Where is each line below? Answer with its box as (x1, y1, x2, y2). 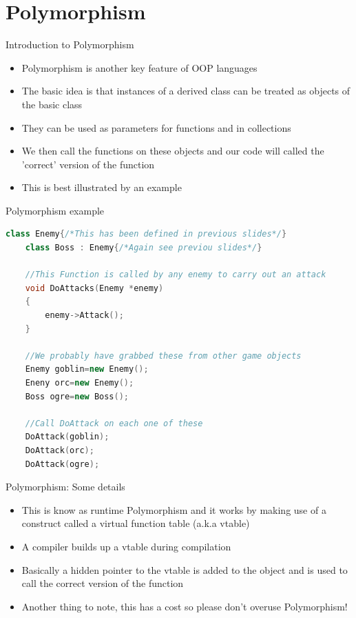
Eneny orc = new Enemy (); (25, 378, 134, 388)
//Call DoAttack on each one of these (25, 418, 203, 428)
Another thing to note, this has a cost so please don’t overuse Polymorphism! (21, 599, 348, 613)
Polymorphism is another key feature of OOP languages (21, 60, 258, 74)
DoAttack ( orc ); (25, 445, 94, 455)
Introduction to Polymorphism (6, 37, 134, 52)
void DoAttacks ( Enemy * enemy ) (25, 283, 164, 293)
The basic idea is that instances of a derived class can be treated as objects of (21, 83, 350, 98)
